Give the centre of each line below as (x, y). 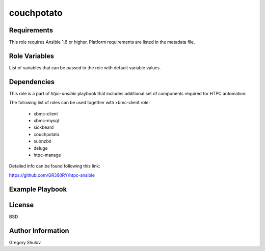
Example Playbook (38, 189)
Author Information (39, 231)
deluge (41, 148)
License (21, 205)
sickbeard (44, 127)
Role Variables (31, 56)
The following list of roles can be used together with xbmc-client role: (79, 103)
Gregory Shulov (25, 242)
